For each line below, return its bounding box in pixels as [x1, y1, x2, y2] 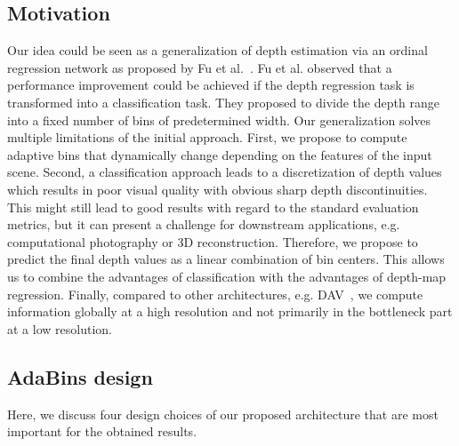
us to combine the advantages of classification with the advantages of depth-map [7, 267, 447, 285]
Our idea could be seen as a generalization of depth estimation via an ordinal [7, 41, 428, 60]
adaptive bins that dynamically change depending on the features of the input [7, 145, 432, 163]
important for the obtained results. [7, 422, 197, 441]
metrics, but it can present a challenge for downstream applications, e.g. [7, 215, 400, 234]
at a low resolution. [7, 319, 112, 338]
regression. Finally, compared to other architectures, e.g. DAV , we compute [7, 284, 423, 303]
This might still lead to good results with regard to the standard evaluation [7, 197, 419, 216]
